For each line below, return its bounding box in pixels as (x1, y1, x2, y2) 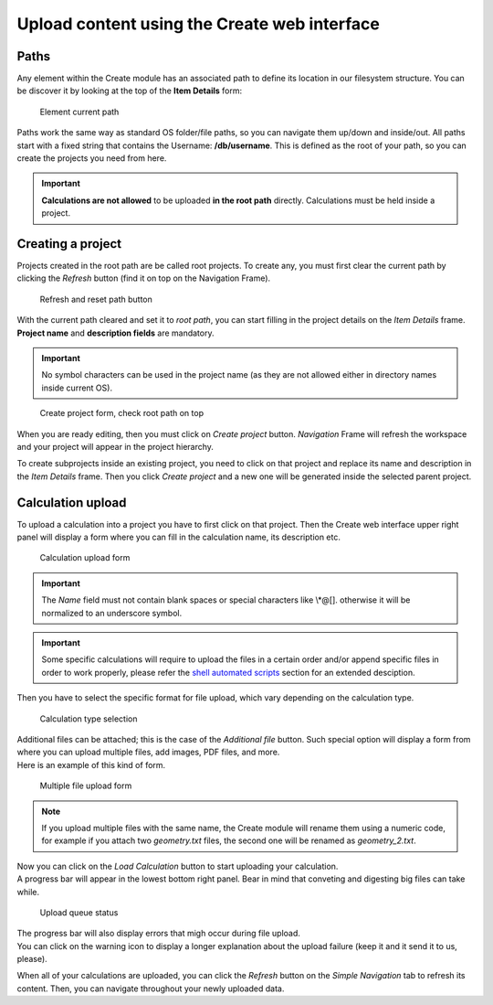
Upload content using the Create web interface (16, 14, 381, 34)
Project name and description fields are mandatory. (16, 327, 215, 338)
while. (16, 886, 40, 897)
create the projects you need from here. (16, 153, 167, 164)
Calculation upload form (39, 552, 131, 563)
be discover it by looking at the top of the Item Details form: (16, 85, 242, 96)
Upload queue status (39, 906, 119, 918)
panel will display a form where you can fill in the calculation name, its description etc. (16, 531, 341, 543)
